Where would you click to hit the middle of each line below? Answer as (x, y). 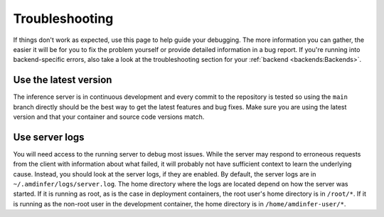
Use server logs (49, 137)
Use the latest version (63, 80)
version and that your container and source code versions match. (109, 117)
